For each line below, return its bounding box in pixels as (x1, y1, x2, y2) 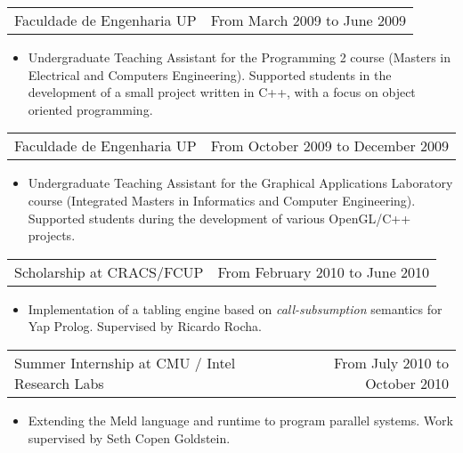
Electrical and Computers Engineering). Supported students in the (28, 65, 392, 84)
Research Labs (14, 372, 104, 393)
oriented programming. (28, 100, 153, 118)
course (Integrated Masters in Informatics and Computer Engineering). (28, 190, 416, 209)
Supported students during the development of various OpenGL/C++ (28, 208, 411, 227)
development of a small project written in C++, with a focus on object (28, 83, 416, 101)
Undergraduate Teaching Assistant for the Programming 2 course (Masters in (28, 48, 451, 66)
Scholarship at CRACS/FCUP (14, 261, 204, 282)
